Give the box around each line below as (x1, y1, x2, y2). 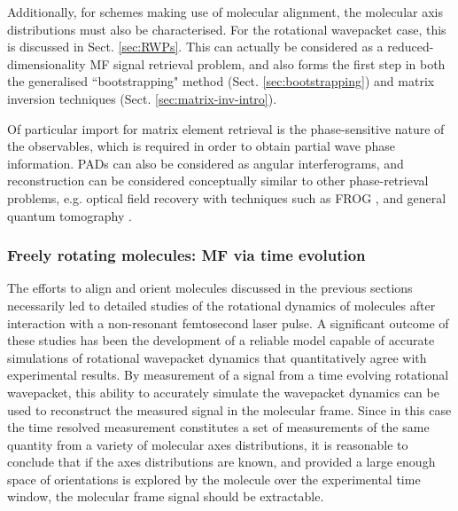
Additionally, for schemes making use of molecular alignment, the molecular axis (7, 3, 443, 20)
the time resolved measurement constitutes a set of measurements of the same (7, 418, 430, 436)
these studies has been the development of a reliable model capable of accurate (7, 331, 435, 350)
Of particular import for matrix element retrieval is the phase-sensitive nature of (7, 119, 445, 138)
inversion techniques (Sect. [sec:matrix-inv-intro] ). (7, 89, 277, 107)
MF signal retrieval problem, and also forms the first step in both (89, 54, 446, 73)
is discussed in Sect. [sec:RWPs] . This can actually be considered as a (7, 37, 384, 56)
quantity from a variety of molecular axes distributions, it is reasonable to (7, 435, 408, 453)
